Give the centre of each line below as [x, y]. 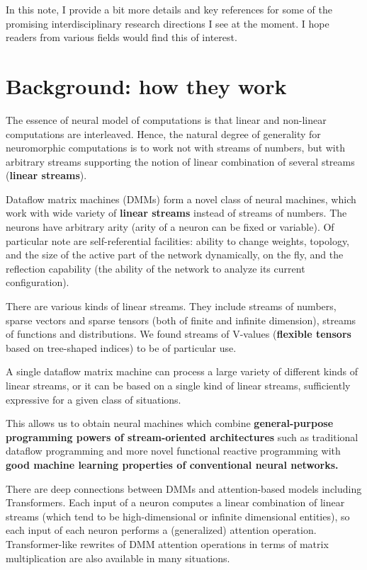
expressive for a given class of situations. [94, 399]
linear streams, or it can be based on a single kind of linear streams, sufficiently [178, 385]
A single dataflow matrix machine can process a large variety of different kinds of [182, 371]
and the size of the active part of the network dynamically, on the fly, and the [175, 255]
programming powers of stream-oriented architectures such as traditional [182, 437]
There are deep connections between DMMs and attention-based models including [184, 488]
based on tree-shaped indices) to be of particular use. [121, 347]
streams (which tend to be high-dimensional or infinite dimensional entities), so [178, 516]
